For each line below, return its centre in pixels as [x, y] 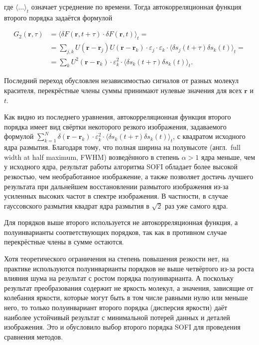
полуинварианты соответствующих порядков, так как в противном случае [116, 232]
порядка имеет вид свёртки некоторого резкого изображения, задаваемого [115, 126]
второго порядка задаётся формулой [58, 17]
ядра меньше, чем [228, 157]
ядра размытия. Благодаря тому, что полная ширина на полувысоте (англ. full [122, 147]
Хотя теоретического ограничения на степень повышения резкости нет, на [117, 259]
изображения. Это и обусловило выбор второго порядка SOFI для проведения [122, 327]
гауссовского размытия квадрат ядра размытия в [77, 205]
